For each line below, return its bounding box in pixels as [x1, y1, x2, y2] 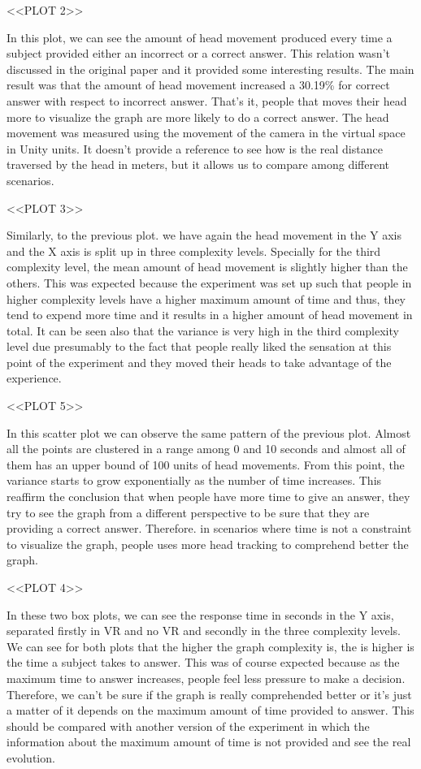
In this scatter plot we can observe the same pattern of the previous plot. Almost [7, 424, 411, 441]
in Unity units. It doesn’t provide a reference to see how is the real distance [7, 140, 383, 157]
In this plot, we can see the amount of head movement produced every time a [7, 28, 393, 45]
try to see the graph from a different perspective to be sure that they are [7, 503, 370, 521]
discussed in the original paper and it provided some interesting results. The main [7, 60, 414, 77]
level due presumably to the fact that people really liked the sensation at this [7, 338, 392, 355]
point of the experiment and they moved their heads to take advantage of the [7, 353, 392, 370]
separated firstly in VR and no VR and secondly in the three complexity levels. [7, 622, 401, 639]
